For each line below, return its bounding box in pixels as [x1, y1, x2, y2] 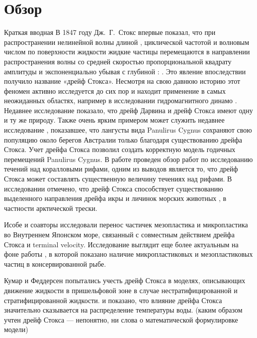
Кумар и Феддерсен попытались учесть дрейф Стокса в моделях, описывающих [4, 275, 246, 286]
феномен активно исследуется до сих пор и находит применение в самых [4, 85, 226, 96]
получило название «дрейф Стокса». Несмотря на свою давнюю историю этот [4, 76, 241, 86]
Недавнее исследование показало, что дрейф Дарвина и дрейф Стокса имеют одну [4, 105, 253, 115]
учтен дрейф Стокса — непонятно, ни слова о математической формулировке [4, 314, 238, 325]
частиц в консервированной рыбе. [4, 258, 106, 269]
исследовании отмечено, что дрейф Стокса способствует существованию [4, 183, 223, 193]
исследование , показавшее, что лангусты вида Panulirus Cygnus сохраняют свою [4, 125, 252, 135]
